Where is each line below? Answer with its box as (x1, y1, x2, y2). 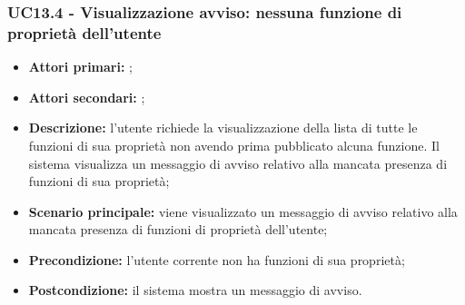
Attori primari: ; (28, 57, 133, 76)
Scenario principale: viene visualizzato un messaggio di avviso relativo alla (28, 202, 458, 221)
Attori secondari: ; (28, 87, 145, 106)
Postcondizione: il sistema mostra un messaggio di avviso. (28, 280, 362, 300)
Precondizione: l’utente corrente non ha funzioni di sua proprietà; (28, 250, 405, 269)
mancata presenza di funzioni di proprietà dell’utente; (28, 220, 328, 239)
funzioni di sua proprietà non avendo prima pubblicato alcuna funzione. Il (28, 135, 440, 154)
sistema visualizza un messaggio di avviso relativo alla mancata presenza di (28, 153, 448, 172)
